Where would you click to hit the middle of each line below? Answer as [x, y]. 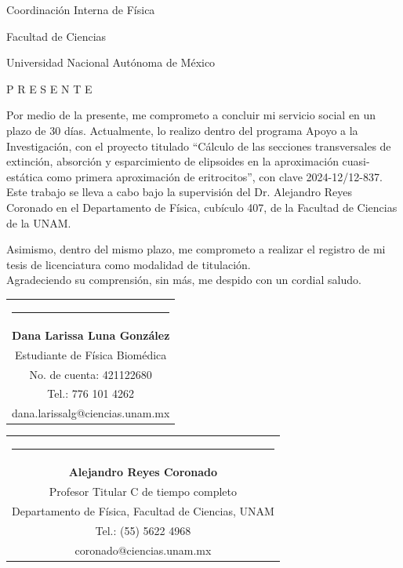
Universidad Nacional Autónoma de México [111, 62]
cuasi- [356, 161]
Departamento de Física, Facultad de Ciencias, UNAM [143, 511]
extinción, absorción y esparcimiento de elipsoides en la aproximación [172, 161]
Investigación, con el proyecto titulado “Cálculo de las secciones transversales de [199, 146]
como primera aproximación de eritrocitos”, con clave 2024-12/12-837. [214, 176]
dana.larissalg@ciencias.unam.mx [91, 413]
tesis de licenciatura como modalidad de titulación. [129, 264]
